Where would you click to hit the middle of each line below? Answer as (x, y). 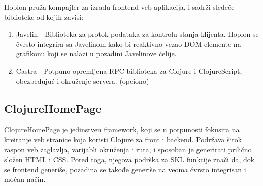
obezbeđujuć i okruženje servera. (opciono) (83, 81)
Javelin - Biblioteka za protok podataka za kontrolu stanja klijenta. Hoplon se (137, 34)
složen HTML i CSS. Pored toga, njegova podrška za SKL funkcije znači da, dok (129, 159)
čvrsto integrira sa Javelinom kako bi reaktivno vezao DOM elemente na (128, 43)
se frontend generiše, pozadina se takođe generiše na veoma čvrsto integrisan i (125, 169)
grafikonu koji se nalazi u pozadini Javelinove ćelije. (96, 54)
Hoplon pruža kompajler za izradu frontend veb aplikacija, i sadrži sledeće (119, 7)
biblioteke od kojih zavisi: (44, 17)
